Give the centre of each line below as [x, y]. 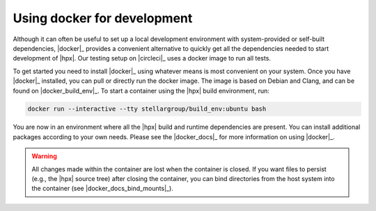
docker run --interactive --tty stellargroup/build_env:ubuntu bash [147, 109]
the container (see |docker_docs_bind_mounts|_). [102, 189]
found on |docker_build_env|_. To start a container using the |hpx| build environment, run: [141, 91]
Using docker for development [103, 18]
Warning [44, 156]
